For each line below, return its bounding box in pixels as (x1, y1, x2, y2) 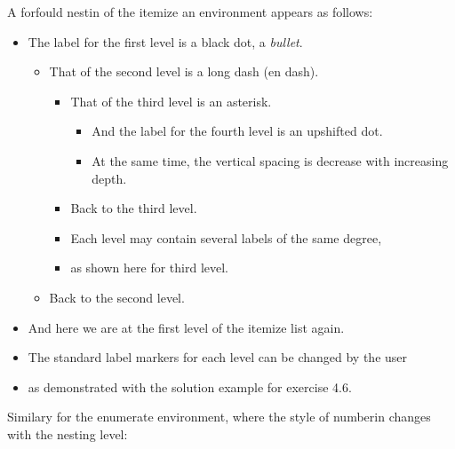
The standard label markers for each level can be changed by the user (28, 348, 408, 366)
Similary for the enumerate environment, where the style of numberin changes (7, 407, 431, 426)
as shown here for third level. (70, 258, 228, 277)
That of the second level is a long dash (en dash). (49, 62, 319, 81)
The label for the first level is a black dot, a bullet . (28, 32, 303, 51)
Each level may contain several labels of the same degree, (70, 228, 382, 247)
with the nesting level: (7, 424, 128, 443)
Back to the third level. (70, 199, 197, 217)
